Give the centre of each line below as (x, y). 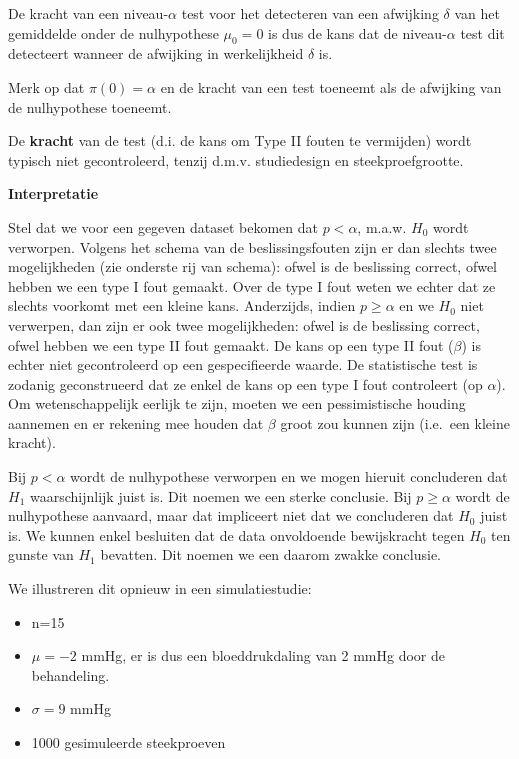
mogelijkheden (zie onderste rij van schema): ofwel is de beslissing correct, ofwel (253, 266)
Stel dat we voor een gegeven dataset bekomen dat (163, 226)
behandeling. (70, 674)
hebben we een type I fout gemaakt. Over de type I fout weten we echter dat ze (252, 285)
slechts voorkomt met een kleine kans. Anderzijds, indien (182, 305)
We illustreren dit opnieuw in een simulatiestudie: (160, 588)
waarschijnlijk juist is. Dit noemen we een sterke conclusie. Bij (220, 495)
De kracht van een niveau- (88, 13)
